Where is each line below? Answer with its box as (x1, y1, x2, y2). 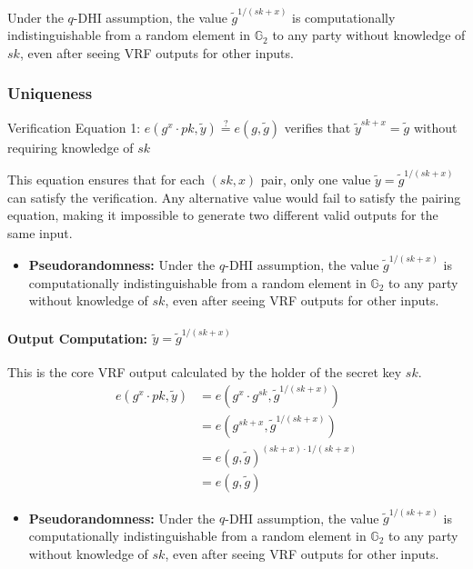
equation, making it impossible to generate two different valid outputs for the (7, 205, 438, 225)
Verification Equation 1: (7, 117, 141, 136)
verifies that (284, 117, 351, 136)
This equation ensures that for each (7, 170, 205, 189)
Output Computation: (7, 328, 148, 347)
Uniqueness (7, 82, 93, 105)
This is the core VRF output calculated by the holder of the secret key (7, 363, 402, 382)
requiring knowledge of (7, 137, 134, 156)
